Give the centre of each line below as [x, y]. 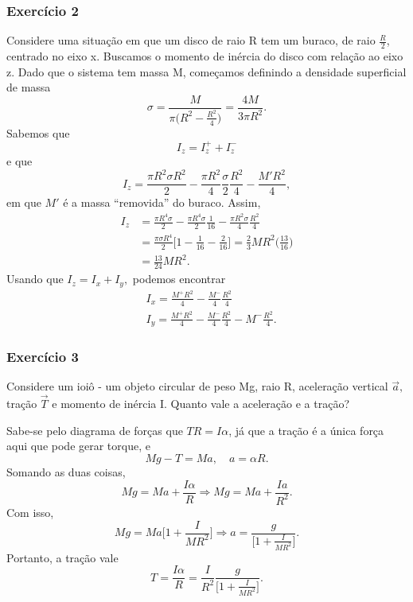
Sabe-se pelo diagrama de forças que [95, 430]
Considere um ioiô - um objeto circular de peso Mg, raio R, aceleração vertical [197, 386]
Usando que [35, 279]
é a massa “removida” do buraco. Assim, [162, 202]
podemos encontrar [179, 279]
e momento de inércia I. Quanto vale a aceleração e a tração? [201, 404]
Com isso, [30, 512]
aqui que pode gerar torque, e [78, 446]
